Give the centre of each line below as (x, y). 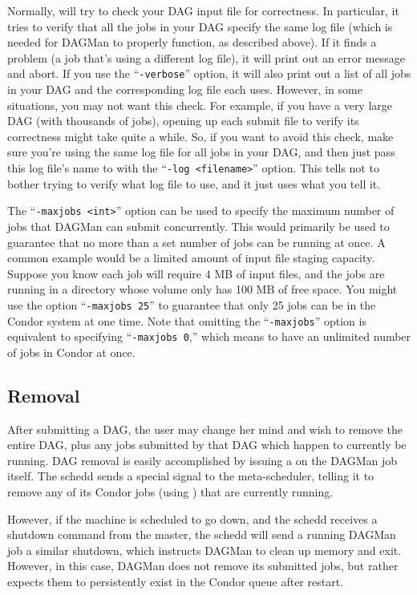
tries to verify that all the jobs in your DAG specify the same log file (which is (200, 26)
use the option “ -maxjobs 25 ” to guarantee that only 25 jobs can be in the (192, 304)
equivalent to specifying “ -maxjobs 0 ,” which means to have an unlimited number (209, 336)
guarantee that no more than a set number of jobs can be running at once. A (196, 242)
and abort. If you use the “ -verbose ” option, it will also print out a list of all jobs (209, 73)
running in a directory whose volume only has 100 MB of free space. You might (202, 289)
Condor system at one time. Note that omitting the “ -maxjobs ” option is (187, 320)
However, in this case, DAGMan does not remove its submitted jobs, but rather (203, 566)
